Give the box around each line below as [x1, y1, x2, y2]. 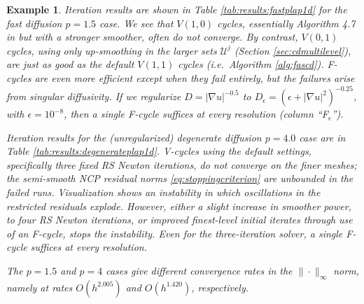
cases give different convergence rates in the [106, 263, 293, 277]
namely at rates [6, 279, 73, 294]
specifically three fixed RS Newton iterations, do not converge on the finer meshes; [6, 157, 357, 172]
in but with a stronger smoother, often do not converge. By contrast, [6, 29, 298, 44]
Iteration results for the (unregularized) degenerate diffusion [6, 130, 262, 144]
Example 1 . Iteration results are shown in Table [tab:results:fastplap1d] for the [6, 2, 347, 16]
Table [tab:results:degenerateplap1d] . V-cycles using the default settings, [6, 144, 311, 158]
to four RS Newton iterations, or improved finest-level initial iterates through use [6, 212, 353, 227]
